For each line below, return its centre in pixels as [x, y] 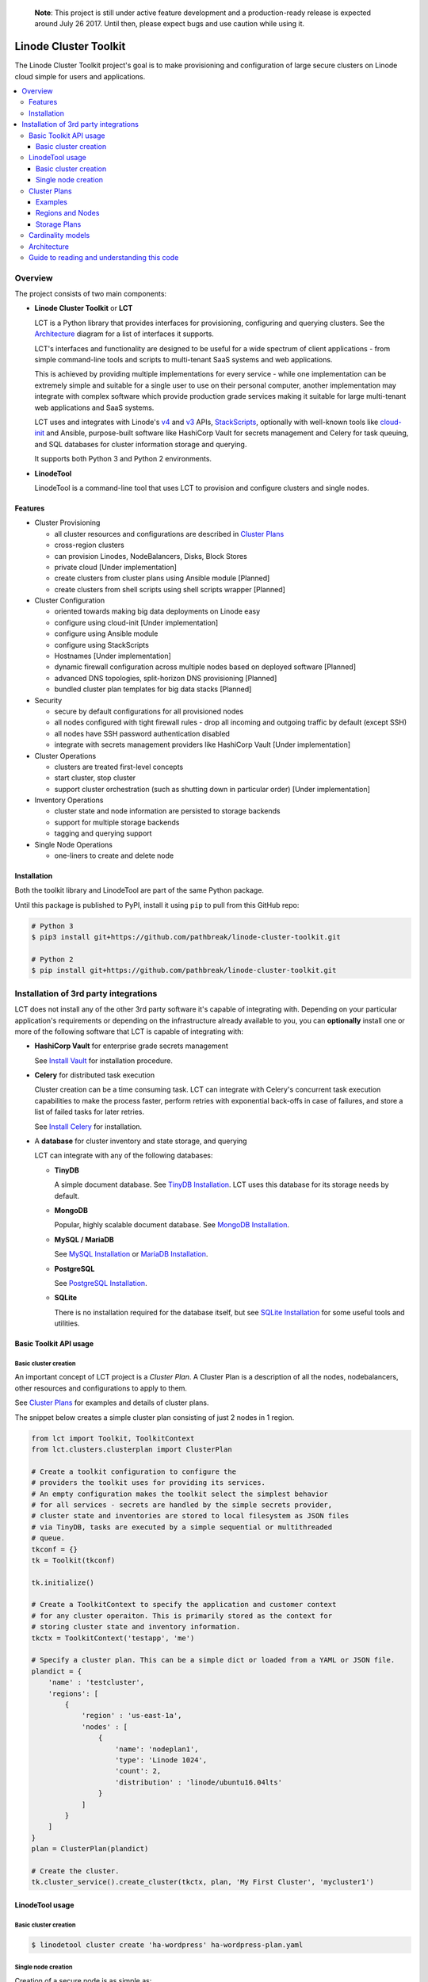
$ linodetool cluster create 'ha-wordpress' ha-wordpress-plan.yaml [167, 1945]
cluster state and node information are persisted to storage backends [167, 811]
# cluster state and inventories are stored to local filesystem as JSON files [190, 1516]
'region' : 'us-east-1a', [132, 1716]
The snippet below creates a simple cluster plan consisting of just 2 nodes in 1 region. [155, 1417]
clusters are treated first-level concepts [119, 767]
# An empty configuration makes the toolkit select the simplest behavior [180, 1494]
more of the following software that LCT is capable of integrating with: [129, 1031]
